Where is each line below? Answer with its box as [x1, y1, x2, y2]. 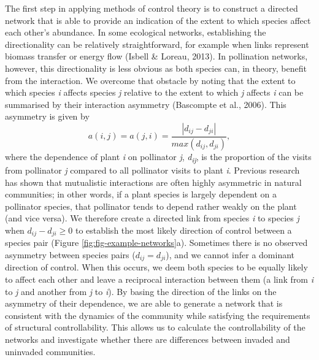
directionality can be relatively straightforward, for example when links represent [5, 37, 309, 50]
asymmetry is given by [5, 110, 90, 123]
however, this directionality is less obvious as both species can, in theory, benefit [5, 61, 307, 74]
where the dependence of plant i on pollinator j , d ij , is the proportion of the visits [5, 150, 312, 164]
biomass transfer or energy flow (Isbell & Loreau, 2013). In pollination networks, [5, 50, 308, 63]
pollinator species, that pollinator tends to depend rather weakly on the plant [5, 199, 297, 212]
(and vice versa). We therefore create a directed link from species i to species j [5, 212, 299, 224]
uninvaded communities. [5, 345, 96, 358]
